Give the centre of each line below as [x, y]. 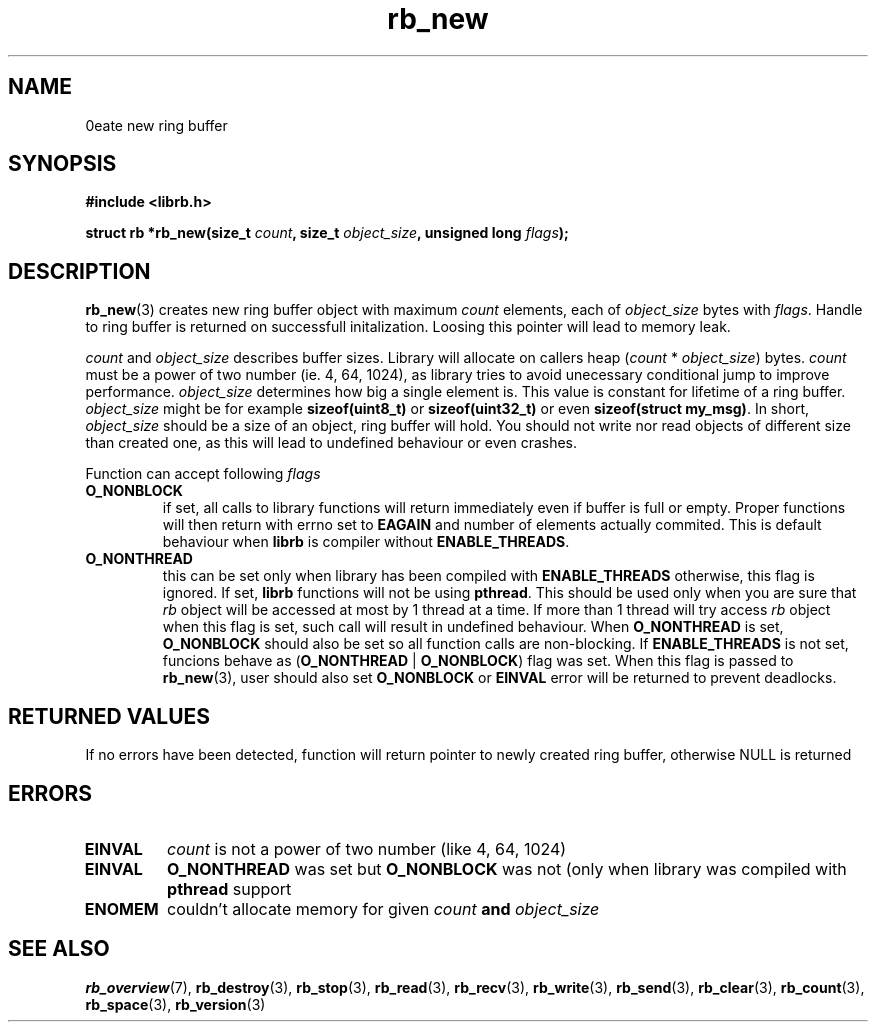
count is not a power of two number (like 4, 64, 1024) [367, 848]
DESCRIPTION [79, 271]
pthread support [229, 888]
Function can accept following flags [203, 474]
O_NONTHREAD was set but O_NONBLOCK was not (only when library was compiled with [507, 868]
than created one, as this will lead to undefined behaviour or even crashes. [331, 443]
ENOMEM [121, 908]
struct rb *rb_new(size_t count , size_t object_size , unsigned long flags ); [327, 233]
